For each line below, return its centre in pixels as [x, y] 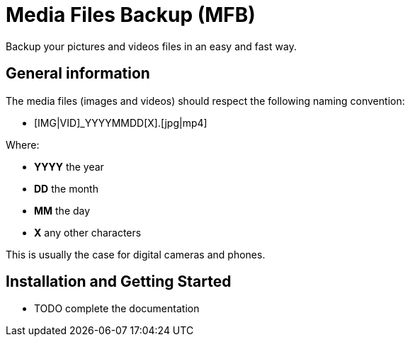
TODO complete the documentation [117, 309]
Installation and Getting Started [119, 282]
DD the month [66, 188]
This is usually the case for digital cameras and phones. [136, 254]
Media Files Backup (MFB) [131, 15]
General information [78, 74]
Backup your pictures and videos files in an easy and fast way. [151, 46]
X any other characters [88, 232]
